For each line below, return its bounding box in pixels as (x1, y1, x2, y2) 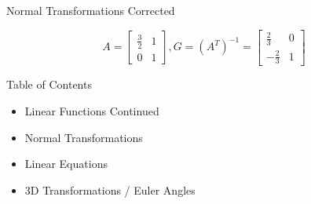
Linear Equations (24, 155, 108, 172)
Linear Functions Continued (24, 102, 159, 118)
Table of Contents (6, 76, 92, 93)
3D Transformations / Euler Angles (24, 181, 196, 198)
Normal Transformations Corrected (6, 2, 175, 18)
